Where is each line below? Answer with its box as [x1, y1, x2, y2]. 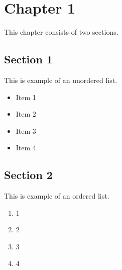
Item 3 [16, 125, 36, 136]
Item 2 [16, 109, 36, 119]
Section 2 [4, 167, 53, 183]
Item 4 [16, 142, 36, 153]
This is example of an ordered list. [4, 191, 109, 201]
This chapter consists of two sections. [4, 27, 118, 37]
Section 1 [4, 51, 53, 67]
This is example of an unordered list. [4, 74, 117, 85]
